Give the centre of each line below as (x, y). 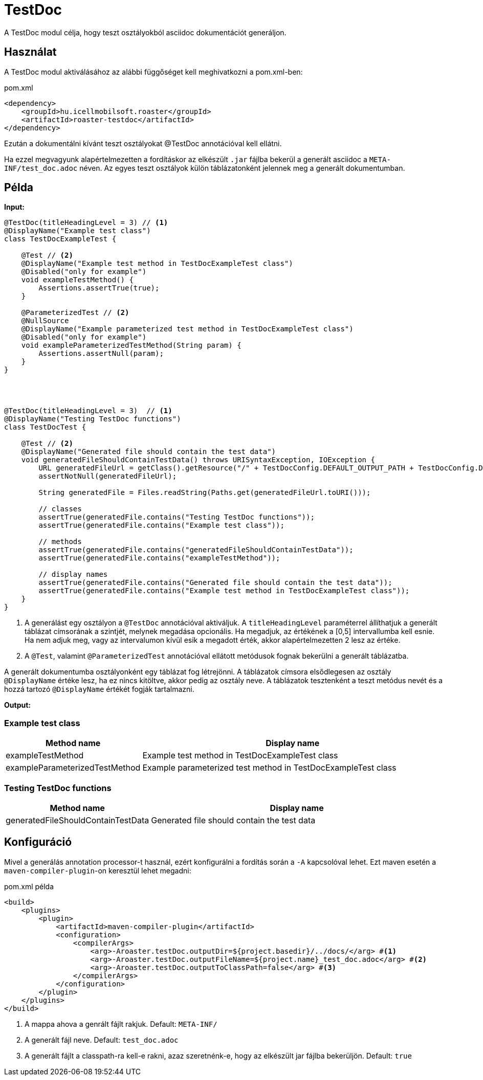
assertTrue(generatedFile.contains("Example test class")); (161, 525)
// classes (60, 509)
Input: (14, 207)
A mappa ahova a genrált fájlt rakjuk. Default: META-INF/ (121, 1024)
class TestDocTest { (45, 427)
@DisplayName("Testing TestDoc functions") (93, 419)
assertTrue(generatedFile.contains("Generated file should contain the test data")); (215, 583)
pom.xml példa (29, 886)
